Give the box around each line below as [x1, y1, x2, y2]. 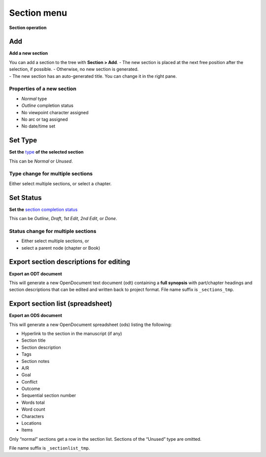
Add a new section [9, 50, 48, 56]
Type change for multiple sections [9, 170, 93, 177]
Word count [21, 406, 45, 412]
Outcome [21, 386, 40, 392]
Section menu [9, 7, 67, 18]
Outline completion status [21, 102, 74, 108]
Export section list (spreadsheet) [9, 299, 112, 308]
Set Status [9, 194, 42, 202]
